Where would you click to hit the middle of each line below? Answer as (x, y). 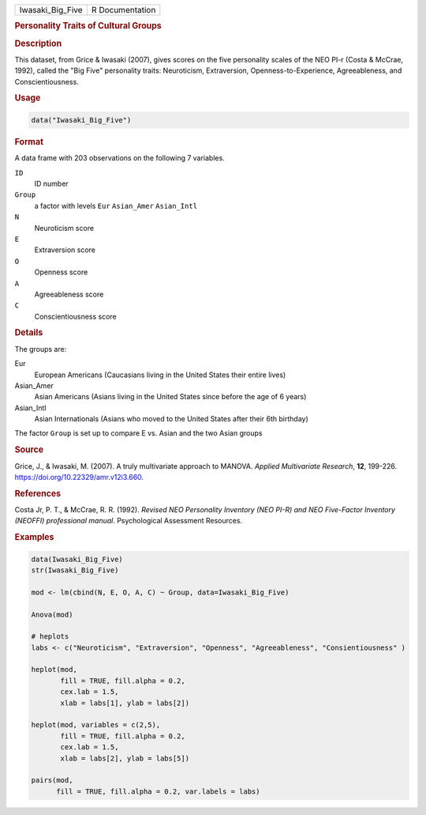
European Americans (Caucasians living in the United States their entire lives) (160, 375)
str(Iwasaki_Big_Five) (75, 570)
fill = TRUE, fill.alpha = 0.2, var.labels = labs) (158, 791)
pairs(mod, (52, 780)
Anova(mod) (52, 614)
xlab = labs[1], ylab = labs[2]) (125, 703)
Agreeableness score (69, 294)
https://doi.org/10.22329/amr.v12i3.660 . (79, 477)
